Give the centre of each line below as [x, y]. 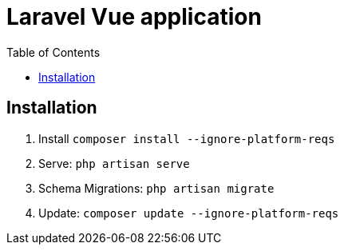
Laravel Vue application [134, 17]
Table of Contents [53, 52]
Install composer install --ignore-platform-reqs [187, 138]
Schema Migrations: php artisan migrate [156, 188]
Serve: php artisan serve [114, 163]
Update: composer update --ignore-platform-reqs [189, 213]
